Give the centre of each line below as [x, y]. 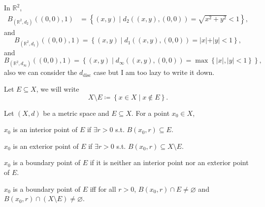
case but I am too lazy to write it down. [154, 72]
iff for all [103, 189]
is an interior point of [45, 129]
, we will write [58, 88]
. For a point [150, 113]
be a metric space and [76, 113]
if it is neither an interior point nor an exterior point [169, 162]
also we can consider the [41, 72]
